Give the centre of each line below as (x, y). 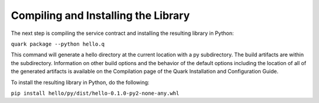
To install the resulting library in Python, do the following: (80, 82)
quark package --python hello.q (58, 44)
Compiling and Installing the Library (100, 15)
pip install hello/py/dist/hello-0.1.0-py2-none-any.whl (95, 93)
